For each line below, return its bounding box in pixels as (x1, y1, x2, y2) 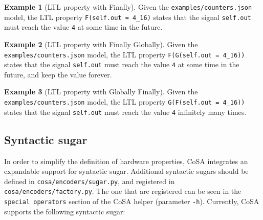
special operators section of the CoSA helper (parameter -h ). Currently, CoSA (4, 196, 259, 207)
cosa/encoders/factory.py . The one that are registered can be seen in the (4, 186, 242, 196)
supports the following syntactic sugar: (4, 206, 125, 216)
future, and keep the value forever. (4, 69, 112, 79)
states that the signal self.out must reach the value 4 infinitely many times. (4, 106, 247, 117)
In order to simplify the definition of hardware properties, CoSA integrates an (4, 155, 248, 166)
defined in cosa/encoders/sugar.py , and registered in (4, 175, 175, 186)
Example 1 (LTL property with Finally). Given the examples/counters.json (4, 2, 252, 12)
